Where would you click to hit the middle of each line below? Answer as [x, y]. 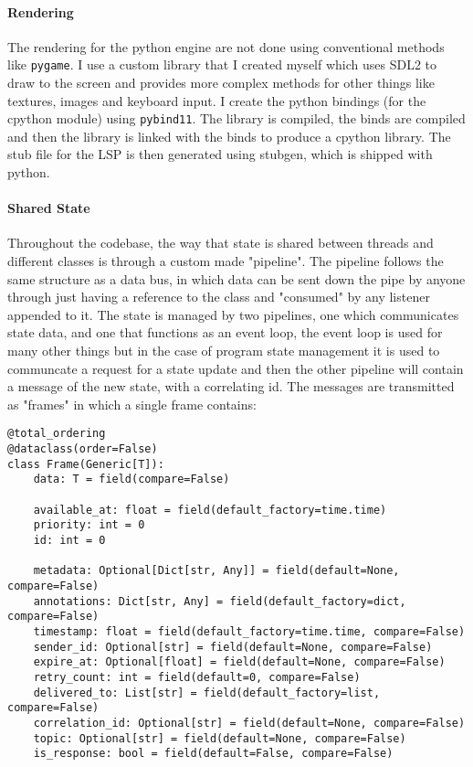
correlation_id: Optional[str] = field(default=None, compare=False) [249, 723]
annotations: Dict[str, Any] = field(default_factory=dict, [220, 601]
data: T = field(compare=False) [131, 479]
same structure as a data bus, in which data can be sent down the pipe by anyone [236, 278]
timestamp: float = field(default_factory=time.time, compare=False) [249, 631]
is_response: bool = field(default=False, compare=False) [213, 754]
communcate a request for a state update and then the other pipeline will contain [236, 368]
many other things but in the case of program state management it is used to [224, 351]
